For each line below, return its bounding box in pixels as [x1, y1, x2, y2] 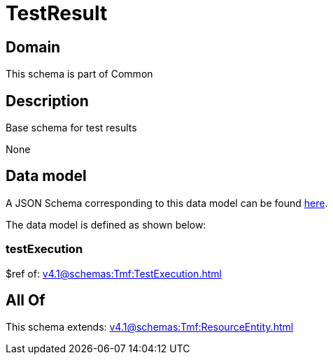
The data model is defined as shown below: [6, 218, 206, 231]
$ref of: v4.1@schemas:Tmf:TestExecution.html [6, 267, 222, 280]
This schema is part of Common [6, 68, 153, 80]
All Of [6, 291, 45, 310]
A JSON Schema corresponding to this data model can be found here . [6, 196, 328, 209]
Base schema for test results [6, 122, 137, 134]
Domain [6, 38, 61, 56]
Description [6, 92, 89, 110]
